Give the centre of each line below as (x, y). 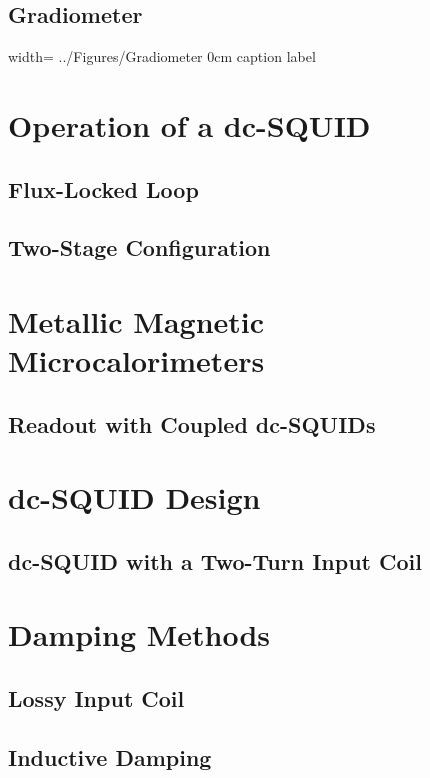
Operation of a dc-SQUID (189, 124)
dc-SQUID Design (134, 497)
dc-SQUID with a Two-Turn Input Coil (215, 560)
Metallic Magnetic (136, 320)
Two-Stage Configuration (139, 247)
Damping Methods (139, 634)
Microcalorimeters (136, 360)
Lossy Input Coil (96, 698)
